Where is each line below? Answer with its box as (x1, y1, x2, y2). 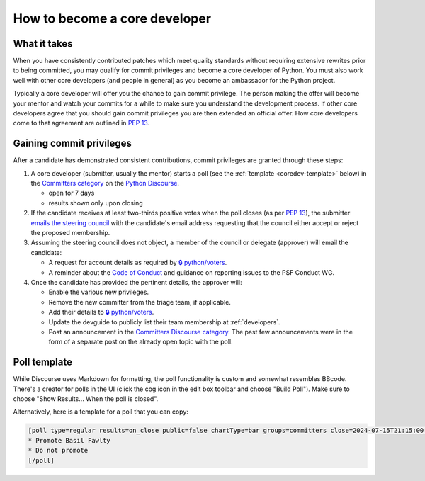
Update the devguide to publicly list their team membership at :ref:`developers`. (48, 317, 280, 326)
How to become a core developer (13, 11, 212, 26)
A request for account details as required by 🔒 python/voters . (48, 259, 227, 267)
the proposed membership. (30, 229, 110, 237)
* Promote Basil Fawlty (28, 436, 111, 444)
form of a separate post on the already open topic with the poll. (48, 337, 233, 346)
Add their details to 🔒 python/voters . (48, 308, 154, 317)
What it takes (13, 38, 74, 50)
